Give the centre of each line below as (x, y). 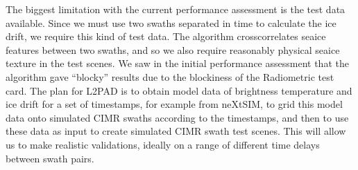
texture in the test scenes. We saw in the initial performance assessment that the (177, 63)
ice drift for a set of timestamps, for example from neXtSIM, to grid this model (174, 104)
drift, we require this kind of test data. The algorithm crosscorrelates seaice (166, 36)
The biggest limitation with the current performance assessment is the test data (176, 9)
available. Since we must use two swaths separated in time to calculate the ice (171, 22)
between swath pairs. (50, 158)
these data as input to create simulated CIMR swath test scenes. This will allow (176, 131)
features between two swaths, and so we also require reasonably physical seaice (173, 49)
